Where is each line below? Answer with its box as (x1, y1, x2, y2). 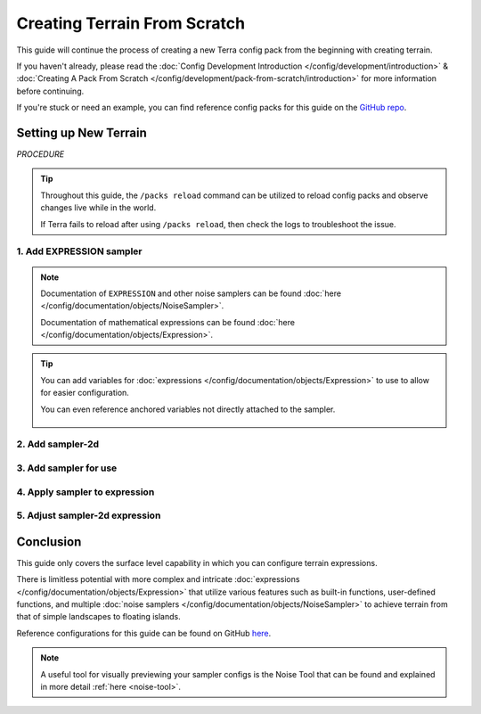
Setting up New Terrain (16, 125, 147, 140)
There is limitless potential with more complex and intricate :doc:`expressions (16, 574, 300, 585)
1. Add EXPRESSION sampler (16, 245, 143, 258)
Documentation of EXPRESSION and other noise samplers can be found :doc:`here (40, 288, 342, 299)
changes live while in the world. (40, 202, 157, 213)
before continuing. (16, 86, 85, 96)
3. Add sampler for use (16, 462, 118, 474)
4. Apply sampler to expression (16, 486, 155, 498)
